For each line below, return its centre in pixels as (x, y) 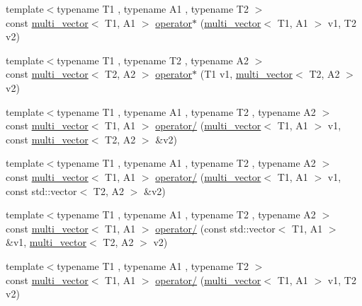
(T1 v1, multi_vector (247, 74)
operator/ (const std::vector (215, 228)
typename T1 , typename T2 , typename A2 (153, 60)
